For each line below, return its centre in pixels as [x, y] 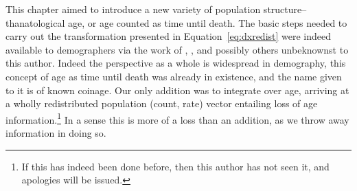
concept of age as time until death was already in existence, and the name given [174, 76]
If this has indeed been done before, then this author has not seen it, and [175, 166]
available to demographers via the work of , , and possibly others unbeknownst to [177, 49]
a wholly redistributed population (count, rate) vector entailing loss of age [162, 103]
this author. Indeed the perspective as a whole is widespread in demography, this [176, 63]
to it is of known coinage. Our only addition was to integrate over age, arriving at [177, 90]
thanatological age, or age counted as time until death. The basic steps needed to [176, 22]
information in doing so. [56, 133]
